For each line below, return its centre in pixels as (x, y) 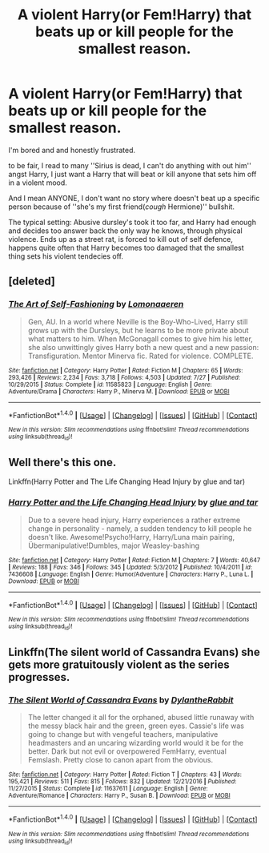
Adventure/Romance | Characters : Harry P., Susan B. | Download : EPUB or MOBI (119, 796)
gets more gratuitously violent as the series (119, 665)
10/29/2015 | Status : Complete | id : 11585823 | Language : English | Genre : (110, 384)
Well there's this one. (62, 463)
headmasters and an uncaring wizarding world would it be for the (136, 743)
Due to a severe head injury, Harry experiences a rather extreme (134, 520)
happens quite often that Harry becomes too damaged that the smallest (126, 247)
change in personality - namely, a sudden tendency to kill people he (140, 528)
